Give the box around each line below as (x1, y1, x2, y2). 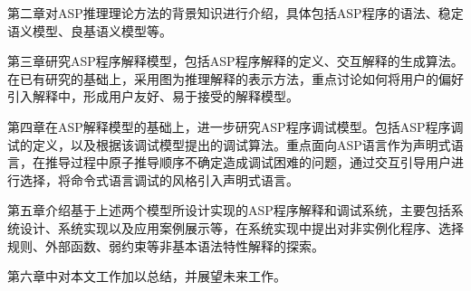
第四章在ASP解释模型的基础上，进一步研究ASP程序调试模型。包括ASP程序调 (7, 117, 464, 136)
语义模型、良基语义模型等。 (7, 21, 172, 40)
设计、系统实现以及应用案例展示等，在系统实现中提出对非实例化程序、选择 (19, 218, 464, 237)
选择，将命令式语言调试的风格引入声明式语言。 (19, 170, 299, 189)
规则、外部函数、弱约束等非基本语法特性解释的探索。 (7, 236, 324, 255)
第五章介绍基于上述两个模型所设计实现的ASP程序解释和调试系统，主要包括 (7, 201, 451, 220)
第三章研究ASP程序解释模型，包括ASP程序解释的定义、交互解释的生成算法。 (7, 52, 464, 70)
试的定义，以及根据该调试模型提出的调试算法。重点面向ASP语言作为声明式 (7, 135, 451, 154)
